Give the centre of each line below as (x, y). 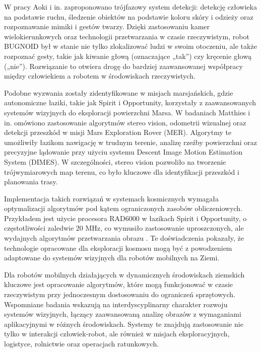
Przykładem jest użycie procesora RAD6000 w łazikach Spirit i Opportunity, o (125, 218)
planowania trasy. (31, 182)
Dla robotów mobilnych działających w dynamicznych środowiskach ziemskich (124, 274)
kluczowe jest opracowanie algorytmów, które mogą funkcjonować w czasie (119, 284)
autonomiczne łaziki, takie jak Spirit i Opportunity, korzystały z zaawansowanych (130, 102)
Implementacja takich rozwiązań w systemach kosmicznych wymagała (112, 198)
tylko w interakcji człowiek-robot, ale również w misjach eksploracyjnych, (117, 334)
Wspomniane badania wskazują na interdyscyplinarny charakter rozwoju (116, 304)
